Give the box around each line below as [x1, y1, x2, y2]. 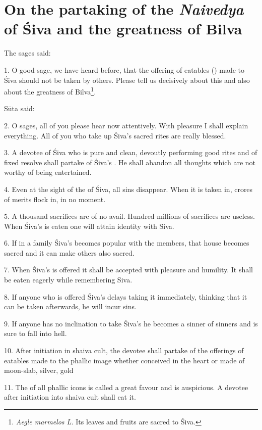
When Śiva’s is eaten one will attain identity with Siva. [4, 220, 174, 231]
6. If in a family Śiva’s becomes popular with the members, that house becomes [4, 237, 249, 248]
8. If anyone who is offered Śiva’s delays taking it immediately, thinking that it [4, 291, 247, 302]
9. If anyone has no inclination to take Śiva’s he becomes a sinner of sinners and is [4, 318, 258, 328]
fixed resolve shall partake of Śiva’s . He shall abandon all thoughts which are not [4, 157, 256, 167]
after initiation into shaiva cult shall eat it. [4, 392, 136, 402]
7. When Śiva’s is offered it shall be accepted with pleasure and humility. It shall [4, 264, 253, 275]
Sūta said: [4, 103, 35, 114]
